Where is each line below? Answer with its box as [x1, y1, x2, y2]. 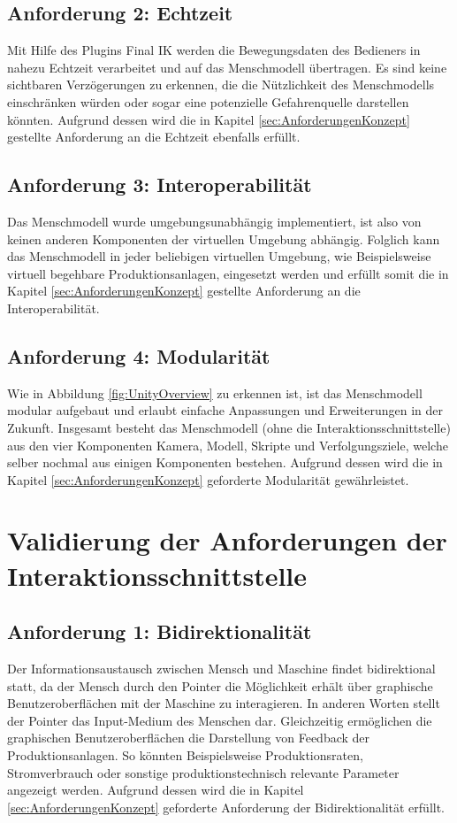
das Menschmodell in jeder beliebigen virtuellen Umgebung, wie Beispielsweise [7, 247, 431, 265]
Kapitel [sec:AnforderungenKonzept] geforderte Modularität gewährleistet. [7, 470, 409, 488]
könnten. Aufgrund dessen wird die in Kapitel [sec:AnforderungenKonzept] [7, 110, 410, 128]
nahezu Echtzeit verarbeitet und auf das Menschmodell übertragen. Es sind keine [7, 58, 447, 76]
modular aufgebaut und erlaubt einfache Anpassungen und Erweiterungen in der [7, 401, 443, 419]
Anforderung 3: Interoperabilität [7, 171, 312, 198]
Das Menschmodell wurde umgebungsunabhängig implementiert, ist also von [7, 212, 422, 230]
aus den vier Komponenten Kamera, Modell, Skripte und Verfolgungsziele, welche [7, 435, 448, 454]
